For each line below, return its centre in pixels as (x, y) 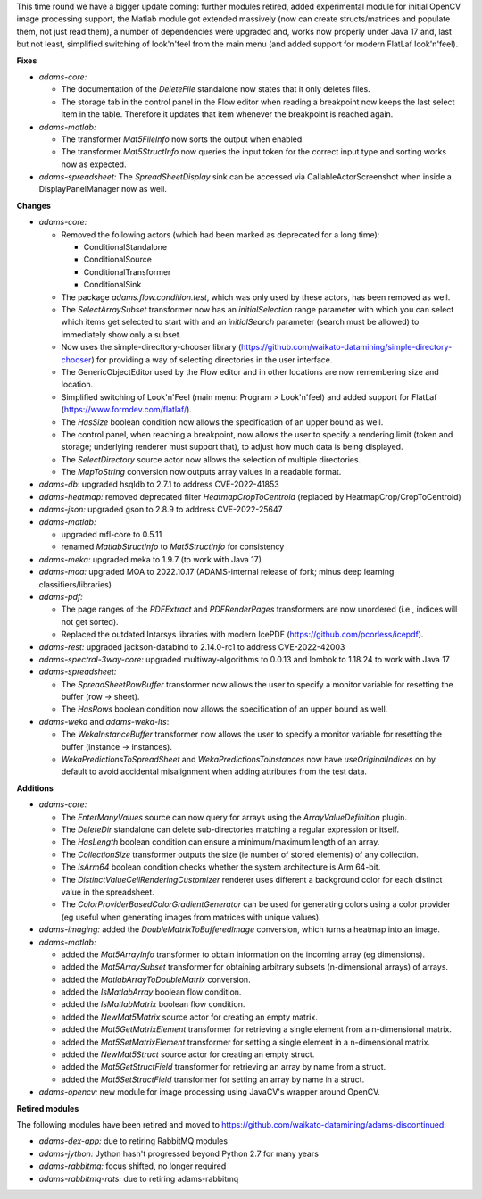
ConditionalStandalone (125, 247)
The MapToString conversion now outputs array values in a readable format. (201, 472)
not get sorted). (90, 621)
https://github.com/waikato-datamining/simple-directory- (347, 347)
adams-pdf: (61, 596)
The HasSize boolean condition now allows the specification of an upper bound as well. (222, 422)
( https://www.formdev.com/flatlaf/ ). (126, 410)
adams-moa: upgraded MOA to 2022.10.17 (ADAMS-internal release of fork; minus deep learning (216, 572)
